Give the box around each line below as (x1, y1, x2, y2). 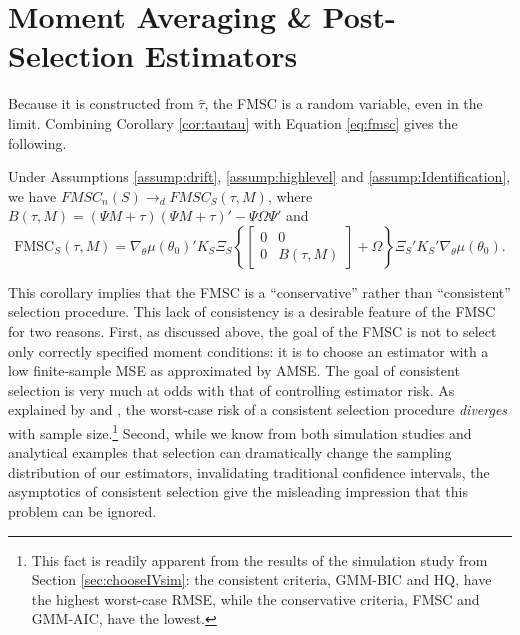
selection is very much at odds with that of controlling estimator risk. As (8, 379, 455, 400)
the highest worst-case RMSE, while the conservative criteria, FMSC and (31, 588, 480, 609)
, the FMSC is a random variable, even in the (204, 93, 483, 114)
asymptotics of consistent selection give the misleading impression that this (8, 481, 468, 502)
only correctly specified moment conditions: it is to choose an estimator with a (8, 340, 489, 361)
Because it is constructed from (8, 93, 194, 114)
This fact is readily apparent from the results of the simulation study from (31, 549, 488, 570)
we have (8, 185, 57, 206)
